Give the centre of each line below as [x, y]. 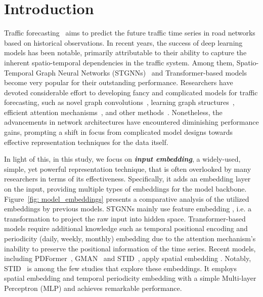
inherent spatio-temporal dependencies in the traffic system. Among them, [119, 62]
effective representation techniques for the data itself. [86, 142]
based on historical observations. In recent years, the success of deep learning [123, 42]
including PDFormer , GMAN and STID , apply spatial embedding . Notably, [128, 258]
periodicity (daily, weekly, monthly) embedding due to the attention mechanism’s [130, 238]
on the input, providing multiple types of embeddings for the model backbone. [125, 189]
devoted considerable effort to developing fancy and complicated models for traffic [131, 92]
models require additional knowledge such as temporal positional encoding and [126, 228]
